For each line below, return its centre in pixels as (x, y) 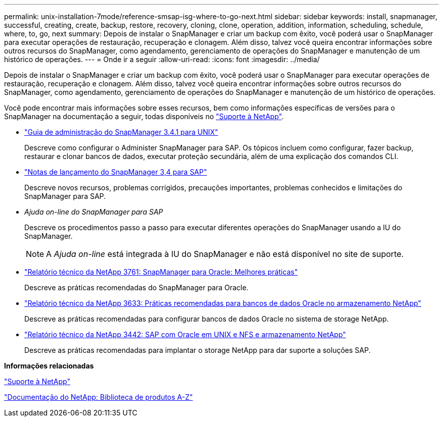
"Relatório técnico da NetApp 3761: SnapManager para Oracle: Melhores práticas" (161, 272)
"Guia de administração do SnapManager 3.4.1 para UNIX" (121, 132)
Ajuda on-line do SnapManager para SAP (94, 212)
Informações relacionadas (49, 366)
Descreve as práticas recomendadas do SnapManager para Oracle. (137, 287)
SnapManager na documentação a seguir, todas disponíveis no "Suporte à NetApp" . (144, 116)
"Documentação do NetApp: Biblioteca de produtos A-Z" (99, 397)
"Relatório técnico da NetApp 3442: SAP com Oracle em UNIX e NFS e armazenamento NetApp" (185, 334)
